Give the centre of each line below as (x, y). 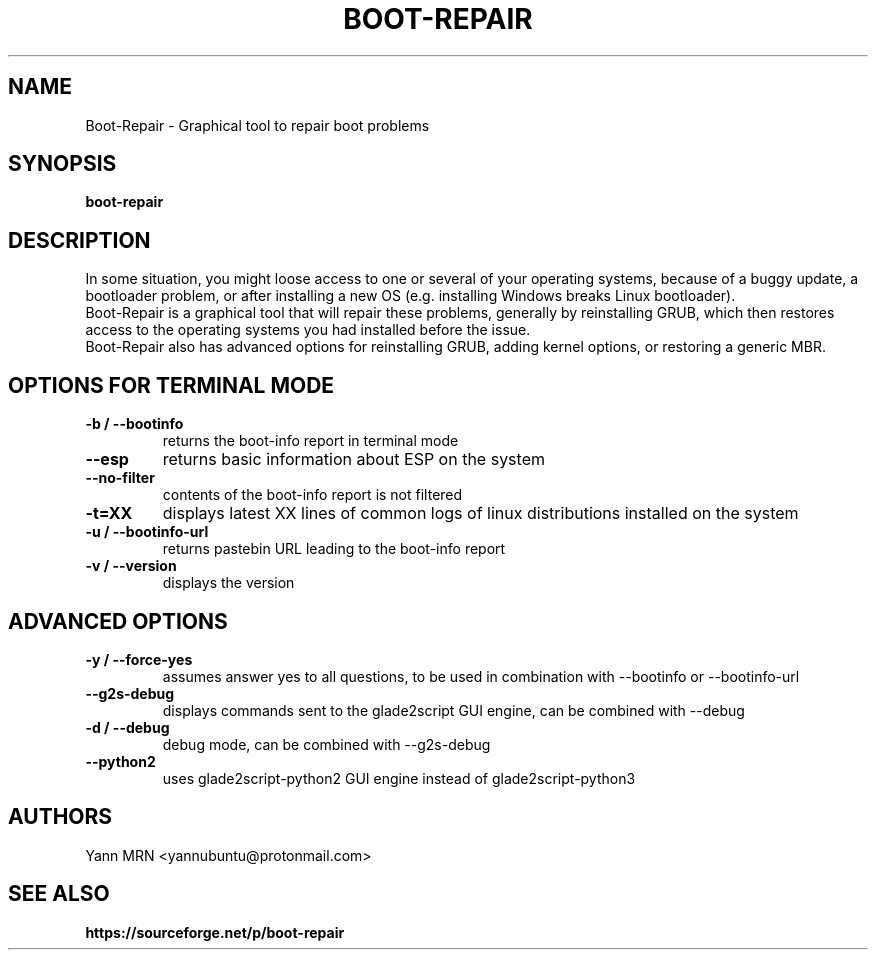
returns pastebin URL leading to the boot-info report (334, 549)
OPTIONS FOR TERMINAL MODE (171, 385)
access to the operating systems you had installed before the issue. (308, 330)
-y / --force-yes (139, 659)
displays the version (228, 583)
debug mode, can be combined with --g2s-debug (326, 744)
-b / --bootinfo (134, 424)
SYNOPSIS (62, 164)
